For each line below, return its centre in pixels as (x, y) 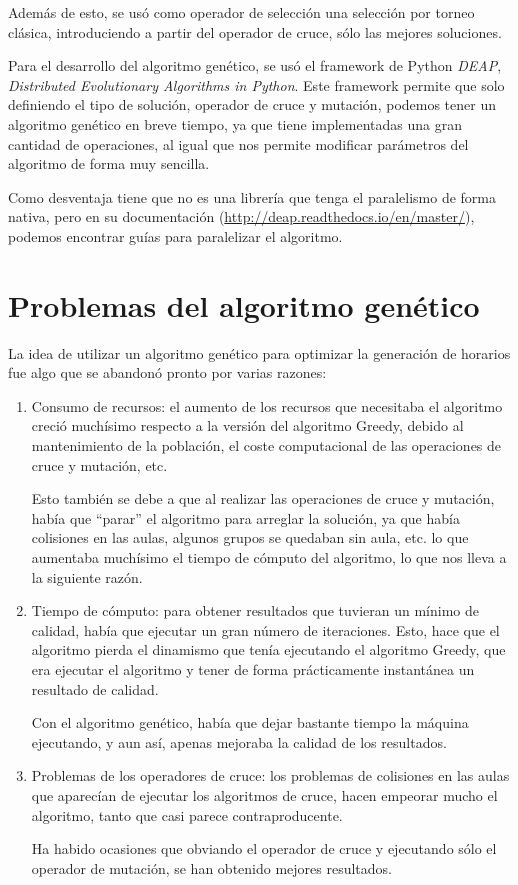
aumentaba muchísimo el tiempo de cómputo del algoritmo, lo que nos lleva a (269, 557)
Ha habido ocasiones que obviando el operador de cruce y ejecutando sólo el (264, 848)
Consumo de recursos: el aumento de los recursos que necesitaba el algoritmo (267, 405)
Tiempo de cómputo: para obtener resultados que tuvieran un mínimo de (255, 610)
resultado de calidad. (95, 688)
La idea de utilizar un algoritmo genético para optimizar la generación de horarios (259, 352)
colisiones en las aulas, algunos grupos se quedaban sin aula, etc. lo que (250, 537)
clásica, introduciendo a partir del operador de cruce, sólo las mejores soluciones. (255, 31)
